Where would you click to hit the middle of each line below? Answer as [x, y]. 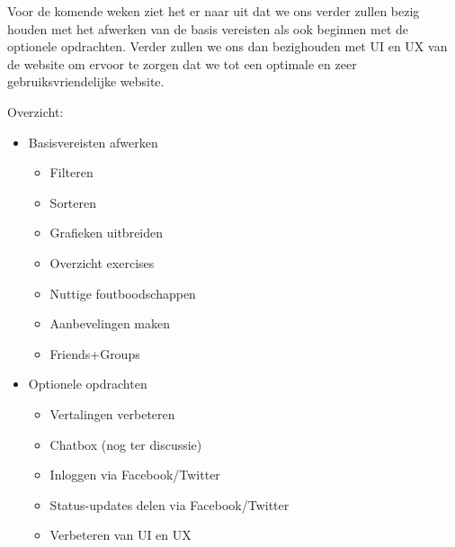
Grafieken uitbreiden [107, 233]
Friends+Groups [95, 353]
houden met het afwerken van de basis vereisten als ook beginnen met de [208, 28]
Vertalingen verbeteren [112, 413]
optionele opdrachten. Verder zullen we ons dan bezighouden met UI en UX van [227, 46]
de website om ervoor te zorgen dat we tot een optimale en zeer [182, 63]
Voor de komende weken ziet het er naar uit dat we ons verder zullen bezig [214, 11]
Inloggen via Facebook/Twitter [135, 475]
